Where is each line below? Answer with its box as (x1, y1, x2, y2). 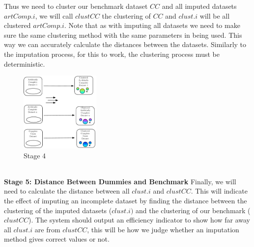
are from (34, 224, 60, 234)
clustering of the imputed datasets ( (4, 205, 112, 215)
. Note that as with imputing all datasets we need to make (64, 20, 240, 30)
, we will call (35, 10, 73, 21)
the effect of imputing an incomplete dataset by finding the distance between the (4, 195, 247, 205)
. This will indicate (191, 186, 248, 196)
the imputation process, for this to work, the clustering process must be (4, 49, 220, 59)
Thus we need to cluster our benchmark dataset (4, 1, 148, 11)
